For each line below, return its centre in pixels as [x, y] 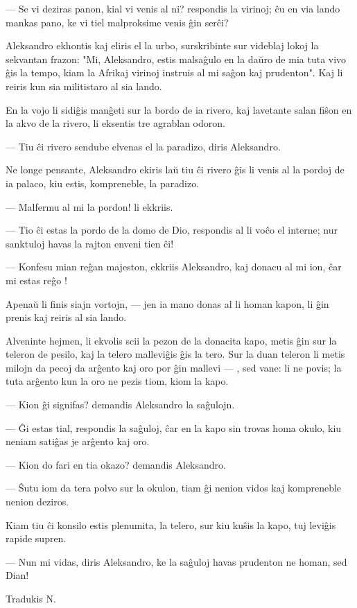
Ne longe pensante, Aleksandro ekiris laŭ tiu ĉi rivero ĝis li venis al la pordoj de [175, 170]
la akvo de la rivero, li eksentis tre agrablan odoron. [115, 123]
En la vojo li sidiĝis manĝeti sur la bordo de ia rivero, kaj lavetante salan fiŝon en [179, 109]
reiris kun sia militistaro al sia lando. [84, 86]
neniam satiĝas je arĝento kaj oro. [78, 441]
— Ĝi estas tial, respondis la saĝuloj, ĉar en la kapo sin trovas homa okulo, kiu [174, 427]
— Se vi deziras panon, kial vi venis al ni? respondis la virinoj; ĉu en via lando [173, 8]
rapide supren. [36, 538]
